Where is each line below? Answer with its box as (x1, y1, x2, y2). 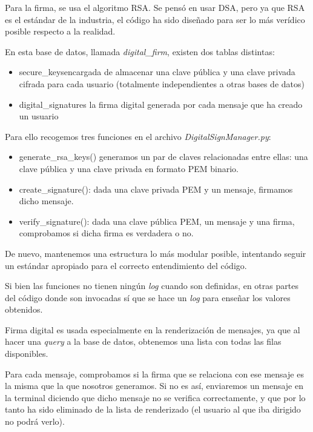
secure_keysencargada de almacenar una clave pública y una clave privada (19, 65, 295, 78)
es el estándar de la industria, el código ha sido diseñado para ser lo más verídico (5, 13, 305, 25)
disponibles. (5, 347, 48, 360)
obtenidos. (5, 303, 43, 316)
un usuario (19, 110, 59, 122)
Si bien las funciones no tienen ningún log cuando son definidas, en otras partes (5, 279, 298, 292)
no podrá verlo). (5, 415, 65, 428)
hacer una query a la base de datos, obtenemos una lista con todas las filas (5, 335, 282, 348)
